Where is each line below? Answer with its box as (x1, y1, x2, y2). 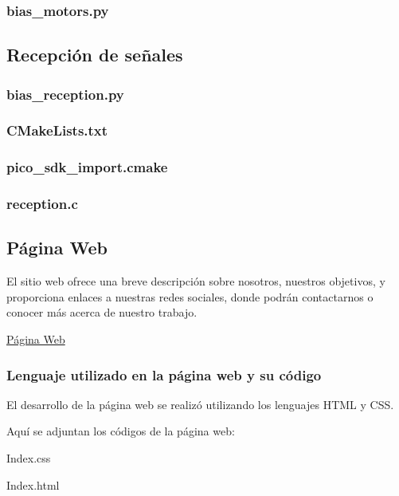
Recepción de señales (6, 42, 183, 67)
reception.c (6, 194, 78, 214)
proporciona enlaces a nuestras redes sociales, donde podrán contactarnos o (6, 288, 374, 305)
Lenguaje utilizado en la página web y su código (6, 364, 322, 384)
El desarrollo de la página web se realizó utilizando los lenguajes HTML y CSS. (6, 396, 394, 412)
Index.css (6, 449, 51, 466)
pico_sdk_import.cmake (6, 157, 168, 177)
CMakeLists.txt (6, 120, 108, 140)
